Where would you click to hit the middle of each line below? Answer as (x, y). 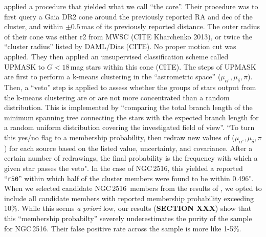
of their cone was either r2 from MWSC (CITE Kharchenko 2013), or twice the (128, 36)
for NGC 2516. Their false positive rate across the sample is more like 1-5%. (123, 228)
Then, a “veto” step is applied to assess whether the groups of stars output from (130, 87)
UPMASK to (25, 66)
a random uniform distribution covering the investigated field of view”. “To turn (129, 127)
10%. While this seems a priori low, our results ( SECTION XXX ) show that (128, 208)
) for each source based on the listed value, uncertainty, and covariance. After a (128, 148)
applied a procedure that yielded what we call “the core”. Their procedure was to (131, 6)
